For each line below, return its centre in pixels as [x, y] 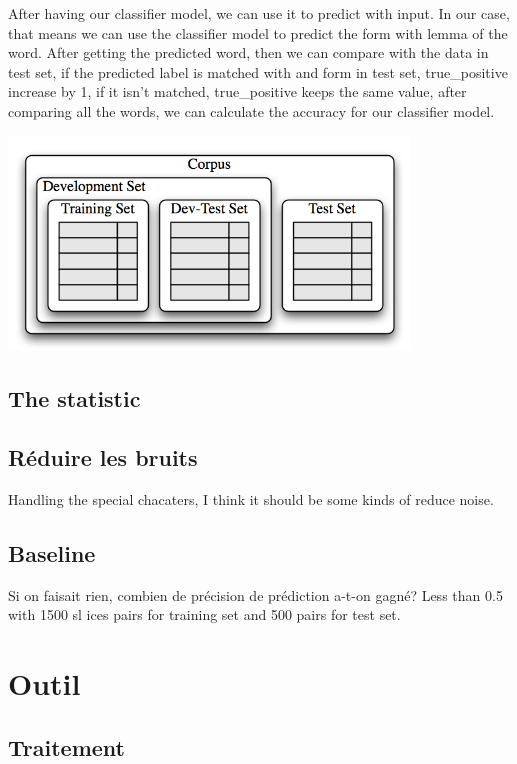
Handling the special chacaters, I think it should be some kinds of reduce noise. [251, 498]
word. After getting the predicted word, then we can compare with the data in [248, 52]
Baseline [52, 552]
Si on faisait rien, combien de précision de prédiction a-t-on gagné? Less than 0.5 [255, 594]
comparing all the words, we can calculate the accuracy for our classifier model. [251, 110]
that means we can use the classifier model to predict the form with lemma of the [258, 32]
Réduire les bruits [103, 456]
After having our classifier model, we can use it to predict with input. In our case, [259, 13]
